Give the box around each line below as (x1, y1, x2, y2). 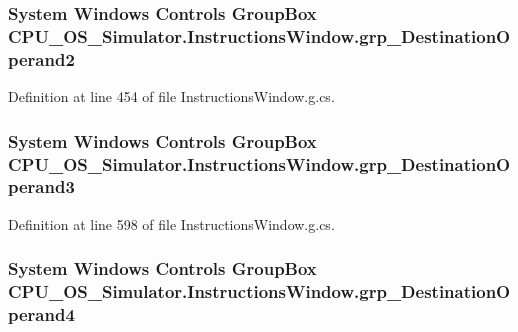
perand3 (8, 174, 75, 199)
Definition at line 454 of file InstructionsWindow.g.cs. (8, 86, 335, 107)
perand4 (8, 302, 75, 327)
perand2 (8, 46, 75, 71)
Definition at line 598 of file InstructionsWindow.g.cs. (8, 213, 335, 234)
